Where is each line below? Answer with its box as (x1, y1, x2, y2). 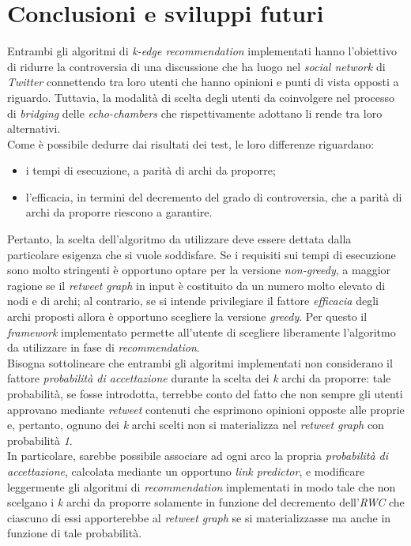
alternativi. (7, 120, 61, 137)
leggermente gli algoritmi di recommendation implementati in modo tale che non (7, 478, 396, 495)
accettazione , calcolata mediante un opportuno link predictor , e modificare (7, 462, 365, 479)
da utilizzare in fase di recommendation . (7, 339, 200, 356)
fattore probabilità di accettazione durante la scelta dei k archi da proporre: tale (7, 370, 391, 386)
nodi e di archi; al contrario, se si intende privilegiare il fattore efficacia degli (7, 292, 379, 309)
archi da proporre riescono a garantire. (25, 204, 213, 220)
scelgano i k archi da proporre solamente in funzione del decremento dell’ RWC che (7, 494, 405, 510)
